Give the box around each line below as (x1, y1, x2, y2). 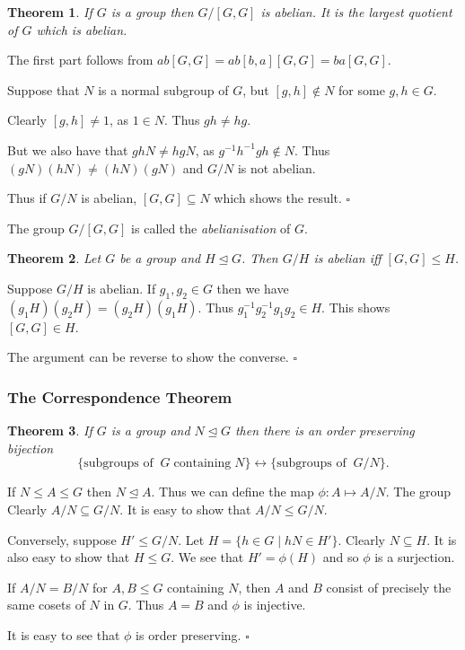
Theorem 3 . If (7, 421, 92, 440)
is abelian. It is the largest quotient (260, 3, 452, 21)
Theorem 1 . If (7, 3, 92, 21)
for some (338, 80, 385, 99)
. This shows (321, 297, 390, 316)
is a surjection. (374, 548, 455, 567)
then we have (216, 278, 289, 297)
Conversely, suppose (7, 530, 117, 549)
